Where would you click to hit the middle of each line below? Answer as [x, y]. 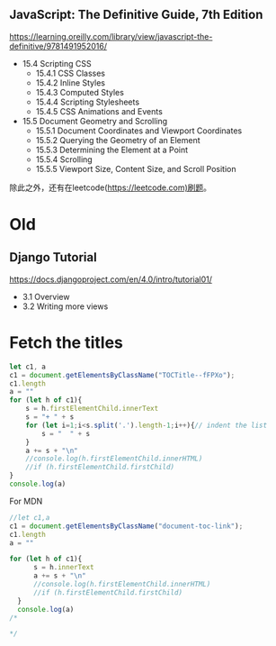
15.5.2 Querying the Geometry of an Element [118, 140]
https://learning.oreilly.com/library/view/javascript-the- [111, 36]
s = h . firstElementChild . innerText [92, 409]
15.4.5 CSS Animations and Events [99, 111]
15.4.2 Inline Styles [71, 82]
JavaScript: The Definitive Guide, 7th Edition [136, 15]
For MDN [26, 501]
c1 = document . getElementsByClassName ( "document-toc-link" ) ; [126, 526]
